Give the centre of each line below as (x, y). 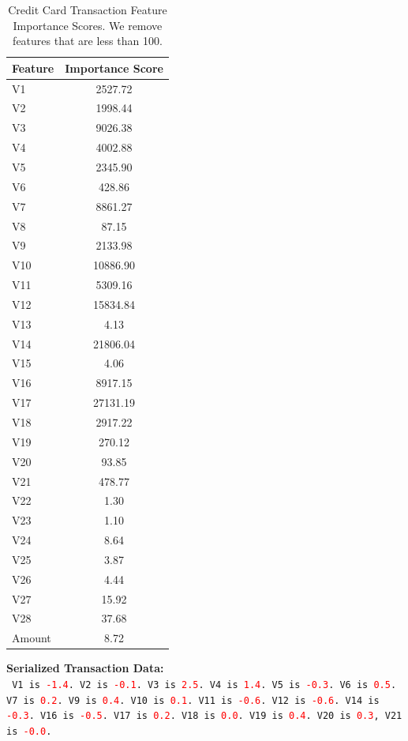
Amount (32, 638)
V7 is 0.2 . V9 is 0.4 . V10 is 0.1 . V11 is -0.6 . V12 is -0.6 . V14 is (193, 700)
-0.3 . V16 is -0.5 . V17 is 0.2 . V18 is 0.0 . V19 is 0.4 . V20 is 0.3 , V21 (204, 716)
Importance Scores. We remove (88, 25)
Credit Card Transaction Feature (88, 9)
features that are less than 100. (88, 41)
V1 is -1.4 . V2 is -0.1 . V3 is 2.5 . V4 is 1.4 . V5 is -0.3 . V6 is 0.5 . (204, 685)
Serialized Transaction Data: (85, 668)
